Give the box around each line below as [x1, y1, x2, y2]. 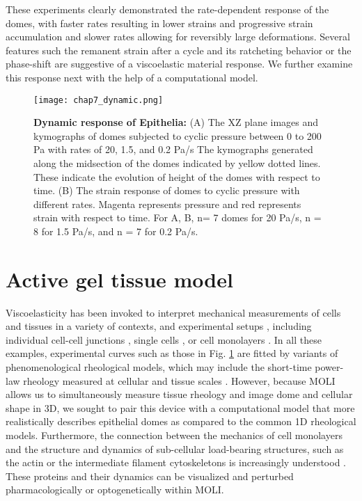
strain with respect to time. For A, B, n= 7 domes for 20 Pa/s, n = [33, 210, 322, 225]
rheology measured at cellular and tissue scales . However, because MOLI [23, 373, 336, 388]
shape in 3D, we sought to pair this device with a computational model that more [6, 400, 355, 415]
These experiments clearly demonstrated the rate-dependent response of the [6, 2, 329, 16]
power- [315, 360, 344, 374]
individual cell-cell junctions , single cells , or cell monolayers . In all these [6, 332, 322, 347]
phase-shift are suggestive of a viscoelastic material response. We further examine [6, 56, 353, 71]
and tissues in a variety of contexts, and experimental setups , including [6, 319, 312, 333]
